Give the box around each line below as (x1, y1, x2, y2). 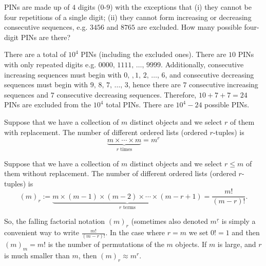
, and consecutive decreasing (165, 69, 254, 80)
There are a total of (4, 49, 66, 60)
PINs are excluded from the (4, 99, 91, 110)
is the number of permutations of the (48, 239, 164, 250)
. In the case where (105, 227, 165, 238)
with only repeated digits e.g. (4, 59, 97, 69)
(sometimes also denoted (131, 216, 208, 226)
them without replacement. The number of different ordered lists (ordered (4, 168, 236, 179)
